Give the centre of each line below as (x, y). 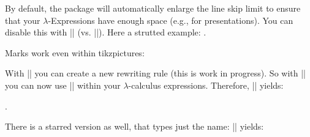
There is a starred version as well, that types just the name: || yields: (134, 126)
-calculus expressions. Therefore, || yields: (206, 85)
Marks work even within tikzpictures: (75, 52)
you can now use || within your (63, 85)
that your (23, 20)
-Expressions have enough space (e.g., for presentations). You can (171, 20)
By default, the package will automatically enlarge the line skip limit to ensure (153, 8)
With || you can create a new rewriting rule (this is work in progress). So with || (155, 73)
